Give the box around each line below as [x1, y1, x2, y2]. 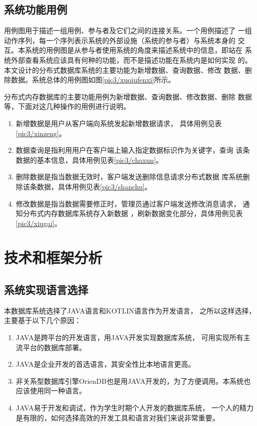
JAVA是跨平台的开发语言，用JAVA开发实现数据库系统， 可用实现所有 [16, 332, 243, 343]
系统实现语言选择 [4, 282, 88, 297]
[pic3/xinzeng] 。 [16, 128, 66, 138]
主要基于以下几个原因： [4, 315, 81, 326]
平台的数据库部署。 [23, 342, 86, 352]
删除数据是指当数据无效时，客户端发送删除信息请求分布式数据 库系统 [16, 171, 243, 182]
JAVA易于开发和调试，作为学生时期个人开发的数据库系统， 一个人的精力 [16, 402, 254, 413]
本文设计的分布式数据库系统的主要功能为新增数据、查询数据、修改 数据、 [4, 64, 245, 75]
